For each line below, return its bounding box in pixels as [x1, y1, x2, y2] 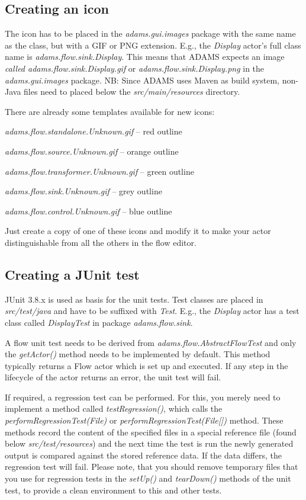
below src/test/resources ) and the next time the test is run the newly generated [5, 437, 294, 450]
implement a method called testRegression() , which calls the [5, 402, 223, 415]
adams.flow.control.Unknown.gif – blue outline [5, 204, 172, 217]
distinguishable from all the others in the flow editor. [5, 236, 197, 248]
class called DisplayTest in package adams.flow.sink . [5, 316, 193, 328]
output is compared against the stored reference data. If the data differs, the [5, 448, 282, 461]
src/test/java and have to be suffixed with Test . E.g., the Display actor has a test [5, 305, 299, 317]
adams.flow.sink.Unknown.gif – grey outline [5, 185, 162, 197]
